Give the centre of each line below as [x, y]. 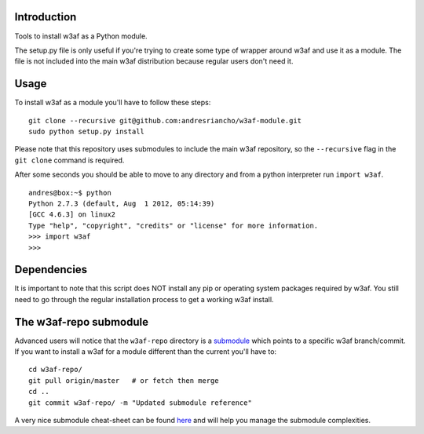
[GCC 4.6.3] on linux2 [72, 215]
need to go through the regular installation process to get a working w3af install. [144, 299]
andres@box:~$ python [70, 193]
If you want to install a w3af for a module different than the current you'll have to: [146, 352]
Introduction [46, 17]
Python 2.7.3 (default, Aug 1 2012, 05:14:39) [122, 203]
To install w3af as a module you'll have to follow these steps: [113, 103]
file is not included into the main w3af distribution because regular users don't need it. [154, 61]
